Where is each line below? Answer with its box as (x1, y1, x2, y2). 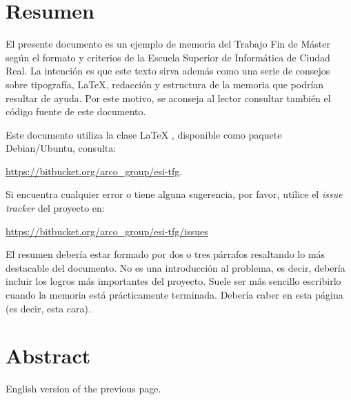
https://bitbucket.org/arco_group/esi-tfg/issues (6, 223, 208, 238)
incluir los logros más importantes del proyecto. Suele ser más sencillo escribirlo (6, 274, 341, 288)
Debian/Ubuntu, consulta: (6, 141, 117, 155)
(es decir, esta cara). (6, 301, 91, 315)
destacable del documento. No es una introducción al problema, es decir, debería (6, 260, 345, 274)
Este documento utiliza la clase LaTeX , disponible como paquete (6, 127, 282, 141)
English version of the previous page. (6, 381, 161, 396)
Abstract (6, 341, 91, 370)
